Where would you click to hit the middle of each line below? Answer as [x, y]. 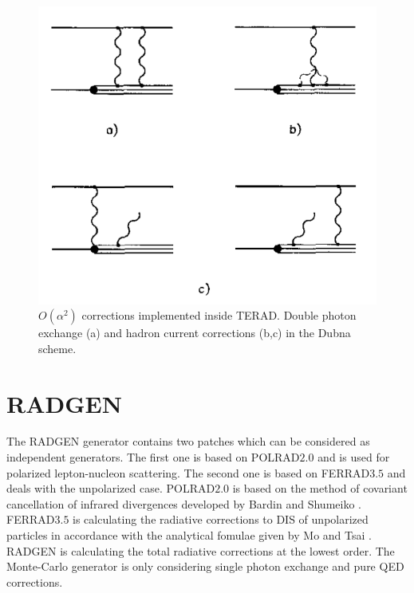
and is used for [354, 457]
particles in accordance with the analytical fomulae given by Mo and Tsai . [189, 535]
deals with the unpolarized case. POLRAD [111, 488]
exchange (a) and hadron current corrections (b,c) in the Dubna [195, 333]
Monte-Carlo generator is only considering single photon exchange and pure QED [205, 566]
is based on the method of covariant [320, 488]
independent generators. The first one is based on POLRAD [153, 457]
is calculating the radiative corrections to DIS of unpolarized [221, 519]
